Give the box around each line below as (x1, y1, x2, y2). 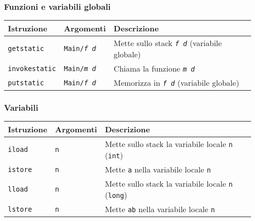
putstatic (8, 78, 44, 87)
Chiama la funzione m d (113, 63, 195, 74)
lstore (8, 205, 32, 213)
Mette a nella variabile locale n (104, 164, 211, 175)
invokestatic (8, 64, 56, 73)
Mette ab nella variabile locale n (104, 203, 215, 215)
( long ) (104, 189, 127, 201)
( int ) (104, 149, 123, 161)
